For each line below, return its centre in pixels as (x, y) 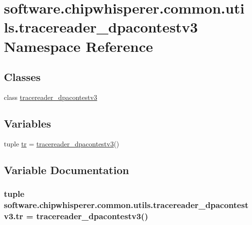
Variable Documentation (67, 169)
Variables (28, 123)
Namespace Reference (78, 46)
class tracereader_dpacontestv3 (51, 97)
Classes (22, 77)
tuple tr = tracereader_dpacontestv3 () (62, 143)
